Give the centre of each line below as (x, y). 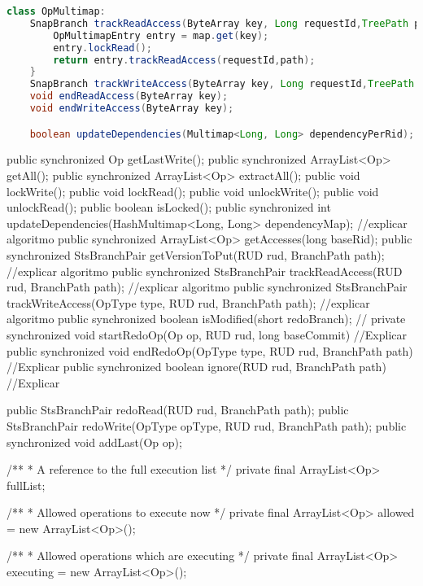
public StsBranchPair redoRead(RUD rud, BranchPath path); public (178, 410)
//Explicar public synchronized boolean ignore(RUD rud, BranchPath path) (196, 367)
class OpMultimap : (56, 11)
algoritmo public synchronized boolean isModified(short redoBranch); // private (206, 319)
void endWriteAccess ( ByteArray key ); (132, 108)
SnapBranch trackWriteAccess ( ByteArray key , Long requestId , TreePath (222, 84)
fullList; (26, 485)
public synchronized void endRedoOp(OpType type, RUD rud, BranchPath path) (210, 350)
